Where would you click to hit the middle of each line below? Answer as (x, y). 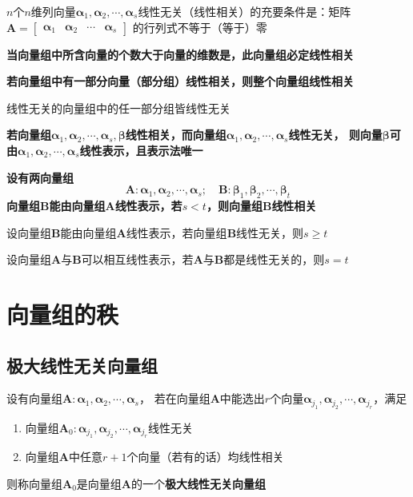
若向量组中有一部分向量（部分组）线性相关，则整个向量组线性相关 (180, 81)
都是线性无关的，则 (274, 259)
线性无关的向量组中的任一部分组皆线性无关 (118, 107)
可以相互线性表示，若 (137, 259)
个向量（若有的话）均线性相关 (205, 457)
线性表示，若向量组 (176, 232)
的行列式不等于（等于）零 (200, 27)
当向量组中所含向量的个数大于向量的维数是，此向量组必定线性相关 (180, 54)
